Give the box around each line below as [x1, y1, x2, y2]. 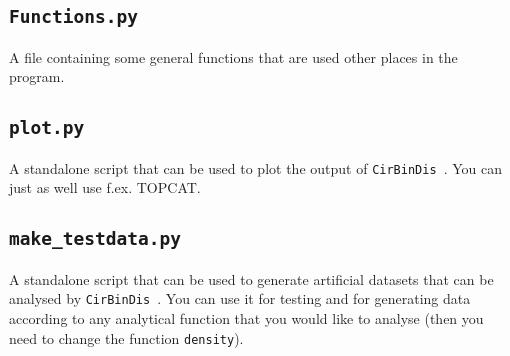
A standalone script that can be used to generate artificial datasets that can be [9, 268, 494, 289]
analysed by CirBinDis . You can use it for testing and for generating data [9, 288, 471, 309]
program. [9, 66, 65, 87]
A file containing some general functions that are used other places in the [9, 46, 458, 67]
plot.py [9, 117, 85, 139]
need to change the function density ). [9, 327, 244, 348]
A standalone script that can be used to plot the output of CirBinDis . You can [9, 157, 503, 178]
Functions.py [9, 6, 138, 28]
